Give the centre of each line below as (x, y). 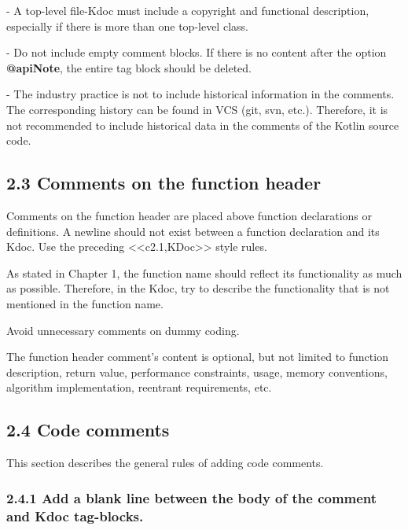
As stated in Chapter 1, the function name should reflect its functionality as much (204, 272)
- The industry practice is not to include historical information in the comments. (200, 94)
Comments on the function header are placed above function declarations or (189, 215)
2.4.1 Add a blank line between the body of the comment (192, 497)
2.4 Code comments (88, 430)
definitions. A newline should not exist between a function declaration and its (193, 231)
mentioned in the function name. (85, 303)
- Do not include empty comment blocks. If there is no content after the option (197, 52)
